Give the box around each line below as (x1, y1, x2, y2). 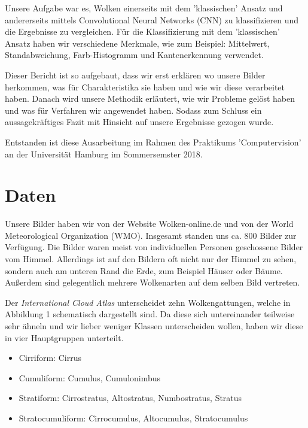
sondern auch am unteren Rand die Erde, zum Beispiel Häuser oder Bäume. (5, 264, 283, 277)
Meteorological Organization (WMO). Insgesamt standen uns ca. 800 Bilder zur (5, 229, 297, 241)
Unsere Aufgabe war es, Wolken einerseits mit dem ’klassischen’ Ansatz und (5, 2, 283, 14)
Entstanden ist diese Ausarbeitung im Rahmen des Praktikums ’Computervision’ (5, 135, 301, 148)
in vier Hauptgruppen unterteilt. (5, 331, 124, 344)
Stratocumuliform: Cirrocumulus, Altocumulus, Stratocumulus (19, 411, 248, 424)
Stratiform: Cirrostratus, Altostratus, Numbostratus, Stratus (19, 391, 242, 404)
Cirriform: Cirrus (19, 351, 81, 364)
